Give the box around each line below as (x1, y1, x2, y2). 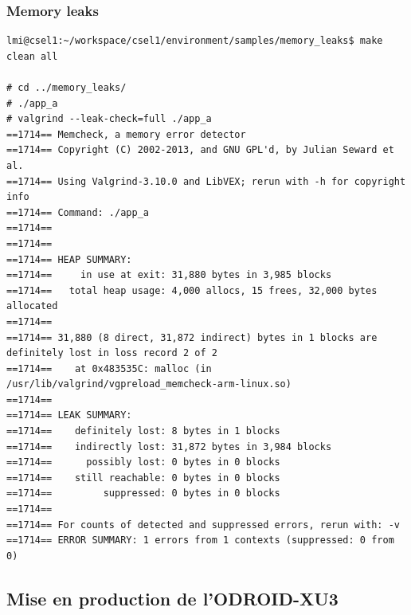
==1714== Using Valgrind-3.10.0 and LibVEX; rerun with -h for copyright (6, 175, 406, 187)
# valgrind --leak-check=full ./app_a (6, 113, 212, 125)
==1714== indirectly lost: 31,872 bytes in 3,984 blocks (6, 441, 332, 452)
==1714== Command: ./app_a (6, 206, 149, 218)
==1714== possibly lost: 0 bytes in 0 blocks (6, 456, 280, 468)
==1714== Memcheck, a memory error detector (6, 128, 246, 140)
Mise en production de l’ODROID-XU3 (6, 586, 339, 610)
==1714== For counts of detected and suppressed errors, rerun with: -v (6, 519, 400, 531)
